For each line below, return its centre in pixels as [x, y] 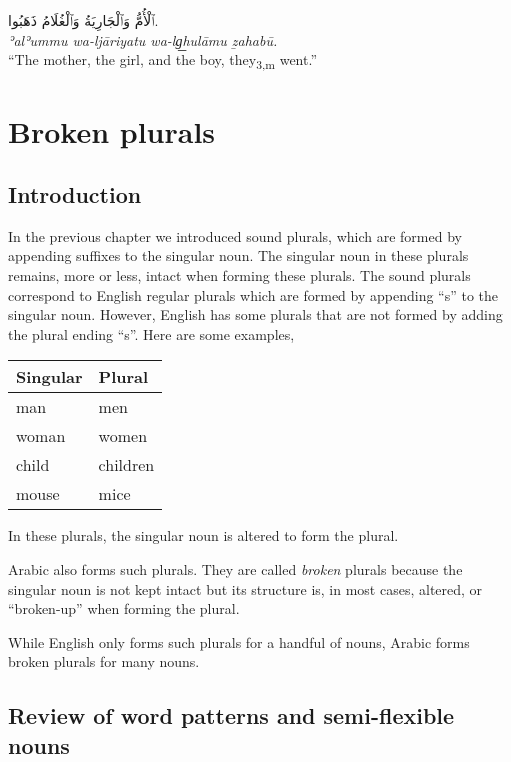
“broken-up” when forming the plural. [124, 608]
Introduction [75, 194]
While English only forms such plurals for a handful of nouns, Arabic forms [239, 641]
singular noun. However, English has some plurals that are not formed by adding [255, 314]
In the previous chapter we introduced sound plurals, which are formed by [235, 235]
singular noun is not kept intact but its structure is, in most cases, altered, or [245, 588]
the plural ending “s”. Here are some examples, [151, 333]
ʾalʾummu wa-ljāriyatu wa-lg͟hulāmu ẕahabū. [143, 39]
